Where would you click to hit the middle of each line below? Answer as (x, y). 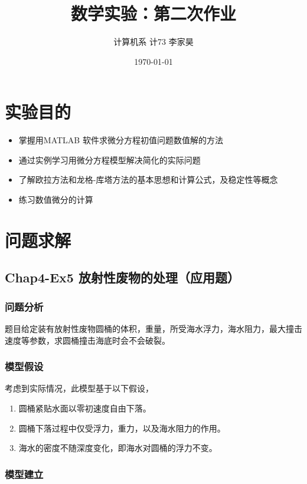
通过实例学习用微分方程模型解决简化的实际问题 (110, 159)
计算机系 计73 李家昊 (153, 42)
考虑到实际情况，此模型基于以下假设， (79, 388)
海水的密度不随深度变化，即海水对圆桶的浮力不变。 (118, 448)
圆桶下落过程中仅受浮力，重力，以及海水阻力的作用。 (122, 428)
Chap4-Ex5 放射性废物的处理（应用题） (122, 277)
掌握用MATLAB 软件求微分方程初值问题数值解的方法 (121, 140)
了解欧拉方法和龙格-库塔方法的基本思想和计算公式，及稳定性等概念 (148, 180)
